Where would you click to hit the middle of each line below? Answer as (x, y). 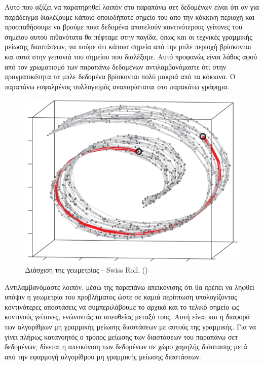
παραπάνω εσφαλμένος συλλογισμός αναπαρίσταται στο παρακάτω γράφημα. (117, 86)
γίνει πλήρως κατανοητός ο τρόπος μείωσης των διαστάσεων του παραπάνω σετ (121, 336)
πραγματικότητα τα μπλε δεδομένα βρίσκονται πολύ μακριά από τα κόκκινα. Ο (120, 76)
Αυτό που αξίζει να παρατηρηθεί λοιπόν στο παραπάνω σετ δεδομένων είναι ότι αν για (132, 7)
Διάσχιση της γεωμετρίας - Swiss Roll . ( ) (86, 269)
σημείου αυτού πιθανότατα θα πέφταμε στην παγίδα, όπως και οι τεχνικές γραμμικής (128, 36)
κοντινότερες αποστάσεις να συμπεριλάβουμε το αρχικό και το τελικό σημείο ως (122, 306)
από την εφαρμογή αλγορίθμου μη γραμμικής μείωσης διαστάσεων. (103, 356)
